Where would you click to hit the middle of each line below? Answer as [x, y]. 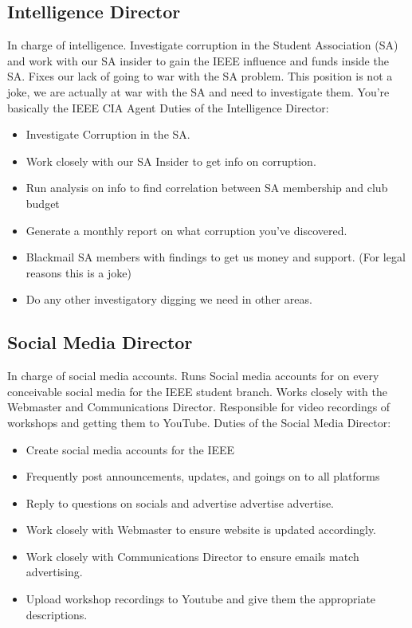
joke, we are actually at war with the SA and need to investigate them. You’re [198, 91]
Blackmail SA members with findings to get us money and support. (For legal [216, 257]
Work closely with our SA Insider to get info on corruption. [171, 161]
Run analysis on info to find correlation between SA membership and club [207, 188]
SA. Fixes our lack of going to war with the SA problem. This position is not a [200, 76]
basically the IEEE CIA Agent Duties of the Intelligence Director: [168, 107]
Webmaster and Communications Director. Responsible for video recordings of [199, 407]
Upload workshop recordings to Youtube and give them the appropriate [201, 599]
